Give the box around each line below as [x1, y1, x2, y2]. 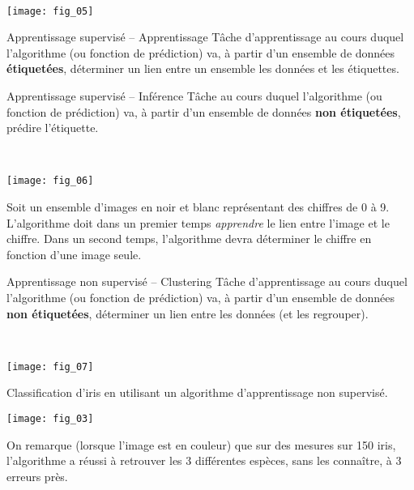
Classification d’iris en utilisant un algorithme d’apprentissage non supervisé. [6, 384, 388, 401]
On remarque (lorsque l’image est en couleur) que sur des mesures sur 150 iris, [6, 436, 396, 453]
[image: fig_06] [6, 175, 94, 187]
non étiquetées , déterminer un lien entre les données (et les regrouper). [6, 305, 369, 322]
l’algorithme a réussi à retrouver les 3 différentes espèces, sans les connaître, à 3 [6, 452, 402, 469]
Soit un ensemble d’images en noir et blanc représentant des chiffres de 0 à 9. [6, 198, 390, 215]
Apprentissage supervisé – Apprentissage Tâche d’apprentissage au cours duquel [6, 28, 404, 45]
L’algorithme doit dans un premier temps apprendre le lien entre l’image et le [6, 214, 390, 231]
